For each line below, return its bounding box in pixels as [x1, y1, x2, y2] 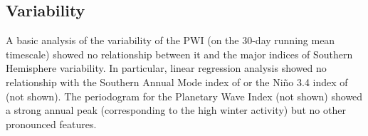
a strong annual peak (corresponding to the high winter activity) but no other [6, 103, 346, 117]
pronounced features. [6, 116, 97, 131]
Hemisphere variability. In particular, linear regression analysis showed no [6, 61, 327, 75]
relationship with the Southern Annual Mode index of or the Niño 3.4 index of [6, 74, 348, 89]
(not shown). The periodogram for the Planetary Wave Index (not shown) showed [6, 88, 363, 103]
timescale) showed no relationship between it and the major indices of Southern [6, 46, 353, 61]
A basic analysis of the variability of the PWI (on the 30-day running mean [6, 33, 335, 48]
